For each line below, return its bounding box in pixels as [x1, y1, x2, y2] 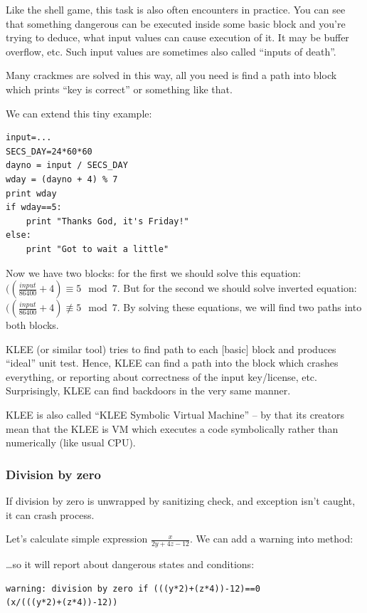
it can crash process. [6, 507, 95, 522]
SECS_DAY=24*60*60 [6, 146, 92, 157]
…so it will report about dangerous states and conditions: [6, 557, 255, 572]
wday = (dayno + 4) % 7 [6, 174, 118, 184]
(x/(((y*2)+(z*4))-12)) [6, 597, 118, 608]
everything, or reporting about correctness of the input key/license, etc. [6, 369, 317, 384]
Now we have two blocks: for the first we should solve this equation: [6, 265, 301, 280]
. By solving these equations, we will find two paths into [117, 300, 362, 315]
